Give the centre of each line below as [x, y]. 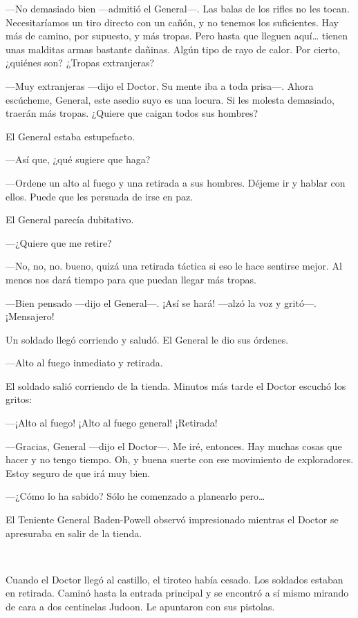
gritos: [19, 399]
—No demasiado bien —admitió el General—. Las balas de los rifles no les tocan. [178, 8]
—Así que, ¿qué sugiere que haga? [78, 159]
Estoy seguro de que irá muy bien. [78, 472]
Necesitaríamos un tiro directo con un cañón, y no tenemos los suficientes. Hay [172, 22]
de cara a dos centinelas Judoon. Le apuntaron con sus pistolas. [140, 606]
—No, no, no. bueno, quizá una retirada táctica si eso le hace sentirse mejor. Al [174, 266]
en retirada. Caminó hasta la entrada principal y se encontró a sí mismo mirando [177, 593]
